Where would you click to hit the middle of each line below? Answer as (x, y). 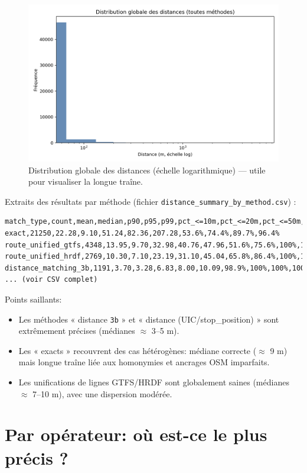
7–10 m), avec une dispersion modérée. (102, 393)
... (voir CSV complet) (51, 280)
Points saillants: (33, 299)
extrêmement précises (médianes (77, 331)
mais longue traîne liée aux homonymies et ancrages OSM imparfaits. (144, 362)
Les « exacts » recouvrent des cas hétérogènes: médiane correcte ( (138, 350)
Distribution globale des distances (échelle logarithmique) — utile (147, 170)
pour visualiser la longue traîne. (86, 181)
